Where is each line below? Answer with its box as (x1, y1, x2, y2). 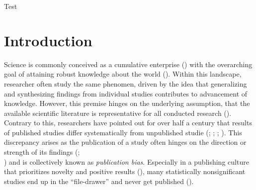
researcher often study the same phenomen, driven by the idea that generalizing (4, 78, 247, 89)
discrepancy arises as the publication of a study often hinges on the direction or (4, 137, 247, 147)
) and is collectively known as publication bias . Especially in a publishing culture (4, 156, 249, 167)
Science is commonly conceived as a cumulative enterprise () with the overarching (4, 59, 253, 69)
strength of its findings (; (4, 147, 80, 157)
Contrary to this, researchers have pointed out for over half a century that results (4, 117, 252, 128)
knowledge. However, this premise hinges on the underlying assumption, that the (4, 98, 250, 108)
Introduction (4, 30, 92, 50)
